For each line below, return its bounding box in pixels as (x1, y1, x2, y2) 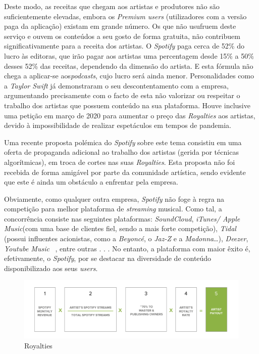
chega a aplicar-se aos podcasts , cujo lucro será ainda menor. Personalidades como (4, 70, 254, 81)
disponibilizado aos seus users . (4, 262, 98, 273)
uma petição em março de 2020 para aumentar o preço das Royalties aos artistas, (4, 110, 255, 120)
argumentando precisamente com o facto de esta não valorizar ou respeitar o (4, 90, 240, 101)
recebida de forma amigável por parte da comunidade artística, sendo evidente (4, 166, 246, 177)
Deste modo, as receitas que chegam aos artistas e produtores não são (4, 1, 220, 11)
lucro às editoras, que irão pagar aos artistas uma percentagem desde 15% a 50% (4, 50, 254, 61)
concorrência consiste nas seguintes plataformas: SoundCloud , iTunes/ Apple (4, 213, 240, 224)
